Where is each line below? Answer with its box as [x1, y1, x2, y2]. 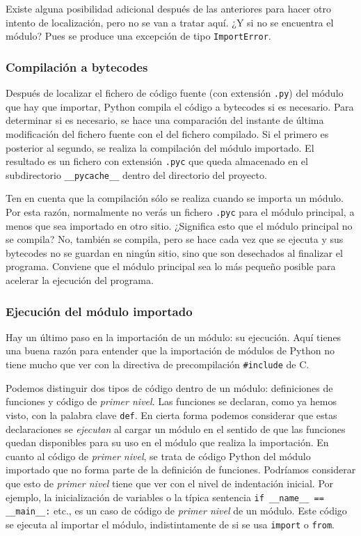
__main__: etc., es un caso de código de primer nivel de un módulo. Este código [6, 503, 347, 518]
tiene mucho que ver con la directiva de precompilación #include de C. [6, 357, 310, 372]
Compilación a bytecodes [6, 58, 148, 75]
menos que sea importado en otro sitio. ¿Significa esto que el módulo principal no [6, 218, 353, 232]
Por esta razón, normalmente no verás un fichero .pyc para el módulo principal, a [6, 205, 355, 219]
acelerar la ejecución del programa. [6, 273, 154, 287]
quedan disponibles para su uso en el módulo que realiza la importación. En [6, 435, 329, 450]
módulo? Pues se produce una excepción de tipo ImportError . [6, 29, 271, 43]
